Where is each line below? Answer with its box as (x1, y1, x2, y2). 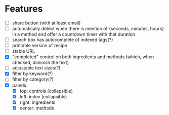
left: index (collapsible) (19, 93, 67, 99)
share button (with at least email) (12, 20, 81, 26)
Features (5, 3, 43, 15)
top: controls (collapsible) (19, 88, 73, 94)
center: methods (19, 105, 54, 111)
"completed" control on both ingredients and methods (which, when (12, 54, 154, 60)
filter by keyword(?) (12, 70, 53, 76)
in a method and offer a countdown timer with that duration (12, 31, 135, 37)
